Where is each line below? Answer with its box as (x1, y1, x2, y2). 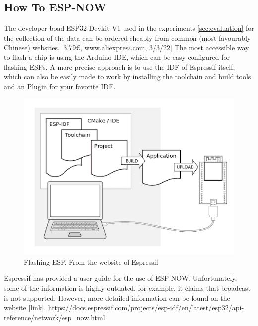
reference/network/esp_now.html (4, 312, 105, 322)
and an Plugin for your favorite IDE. (4, 81, 116, 91)
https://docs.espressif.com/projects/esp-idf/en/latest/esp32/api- (48, 302, 244, 313)
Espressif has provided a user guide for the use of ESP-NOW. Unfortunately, (4, 273, 237, 283)
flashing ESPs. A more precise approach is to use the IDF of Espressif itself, (4, 61, 235, 72)
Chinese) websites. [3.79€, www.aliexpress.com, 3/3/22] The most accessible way (4, 42, 249, 53)
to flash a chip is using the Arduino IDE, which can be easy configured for (4, 52, 230, 62)
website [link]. (4, 302, 46, 313)
